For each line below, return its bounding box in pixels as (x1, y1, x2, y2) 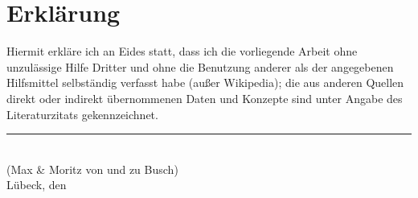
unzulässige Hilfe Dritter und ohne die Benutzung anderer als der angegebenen (6, 58, 394, 75)
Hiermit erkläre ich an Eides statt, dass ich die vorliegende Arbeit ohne (6, 43, 358, 60)
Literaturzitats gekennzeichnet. (6, 105, 158, 122)
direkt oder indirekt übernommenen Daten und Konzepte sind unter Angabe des (6, 89, 403, 106)
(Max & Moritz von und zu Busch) (6, 160, 178, 177)
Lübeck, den (6, 176, 67, 193)
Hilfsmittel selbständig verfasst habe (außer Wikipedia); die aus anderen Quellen (6, 74, 404, 91)
